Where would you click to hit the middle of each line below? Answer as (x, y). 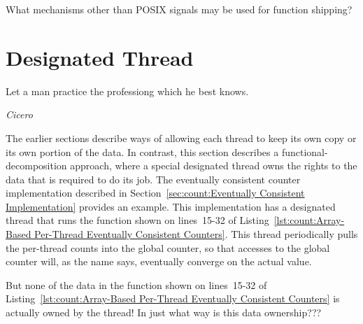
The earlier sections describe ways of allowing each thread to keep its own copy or (181, 138)
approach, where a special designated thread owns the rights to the (214, 165)
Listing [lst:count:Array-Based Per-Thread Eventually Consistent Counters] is (173, 298)
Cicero (19, 114)
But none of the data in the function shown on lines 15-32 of (136, 284)
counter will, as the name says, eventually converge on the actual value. (159, 261)
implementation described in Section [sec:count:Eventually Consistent (155, 193)
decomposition (36, 165)
